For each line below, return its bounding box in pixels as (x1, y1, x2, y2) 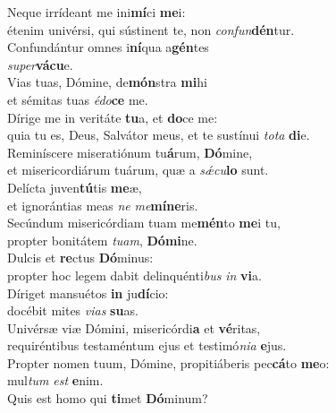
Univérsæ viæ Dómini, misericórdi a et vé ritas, (7, 318, 261, 337)
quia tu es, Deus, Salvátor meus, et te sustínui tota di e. (7, 125, 310, 144)
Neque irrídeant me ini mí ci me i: (7, 3, 186, 21)
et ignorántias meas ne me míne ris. (7, 195, 198, 214)
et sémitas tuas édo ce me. (7, 90, 148, 108)
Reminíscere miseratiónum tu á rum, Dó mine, (7, 142, 253, 161)
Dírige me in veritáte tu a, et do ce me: (7, 108, 218, 126)
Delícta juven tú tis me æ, (7, 177, 142, 196)
